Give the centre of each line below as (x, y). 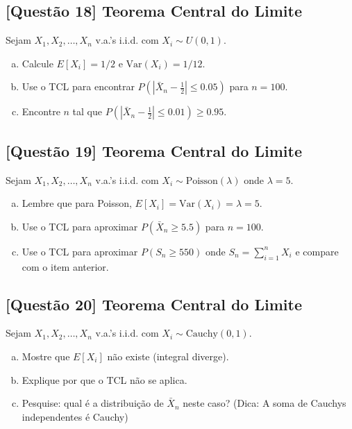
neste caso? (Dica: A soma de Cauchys (265, 403)
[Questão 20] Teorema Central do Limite (154, 304)
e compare (317, 251)
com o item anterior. (65, 266)
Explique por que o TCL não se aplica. (104, 379)
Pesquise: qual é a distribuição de (93, 403)
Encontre (41, 111)
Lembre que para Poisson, (77, 203)
